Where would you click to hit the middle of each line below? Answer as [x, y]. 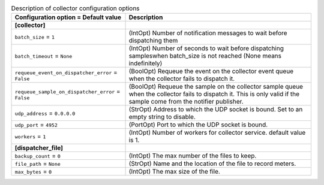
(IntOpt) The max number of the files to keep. [193, 156]
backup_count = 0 [38, 156]
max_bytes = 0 [33, 172]
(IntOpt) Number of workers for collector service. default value [217, 133]
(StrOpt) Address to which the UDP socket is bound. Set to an [216, 110]
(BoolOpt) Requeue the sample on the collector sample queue [216, 87]
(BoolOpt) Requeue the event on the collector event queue [211, 71]
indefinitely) [145, 63]
